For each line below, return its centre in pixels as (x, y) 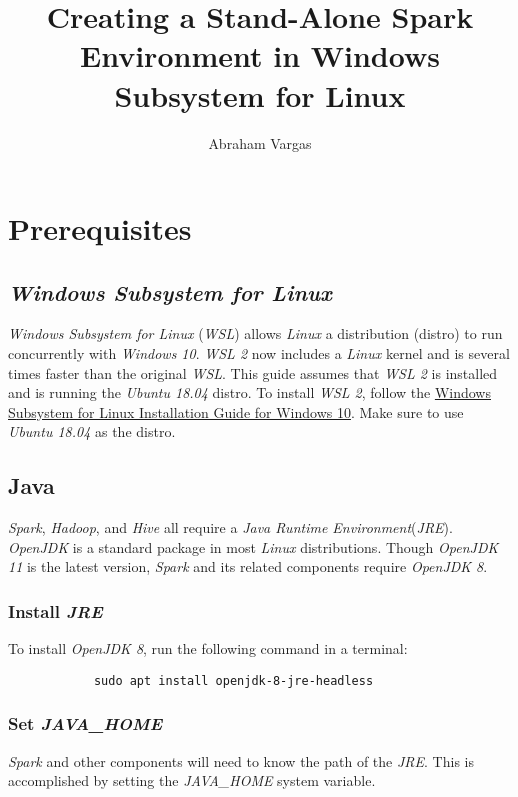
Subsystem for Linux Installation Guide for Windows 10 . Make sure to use (236, 411)
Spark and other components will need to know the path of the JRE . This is (241, 760)
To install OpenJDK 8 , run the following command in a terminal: (208, 648)
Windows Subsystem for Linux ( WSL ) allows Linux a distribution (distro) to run (255, 333)
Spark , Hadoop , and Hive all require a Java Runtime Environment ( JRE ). (230, 527)
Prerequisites (100, 228)
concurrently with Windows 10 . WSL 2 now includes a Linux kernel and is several (259, 353)
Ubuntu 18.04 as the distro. (92, 431)
